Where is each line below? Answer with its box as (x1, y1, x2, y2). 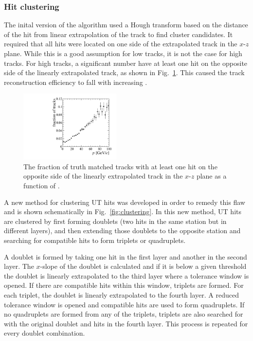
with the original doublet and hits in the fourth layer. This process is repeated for (4, 318, 248, 328)
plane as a (196, 171, 227, 181)
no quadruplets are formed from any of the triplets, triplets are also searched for (4, 309, 243, 319)
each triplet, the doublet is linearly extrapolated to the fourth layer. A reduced (4, 289, 239, 300)
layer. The (4, 261, 34, 271)
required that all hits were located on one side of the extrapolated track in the (4, 39, 237, 49)
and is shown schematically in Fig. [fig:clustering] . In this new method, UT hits (4, 206, 241, 217)
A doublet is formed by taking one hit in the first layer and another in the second (4, 251, 247, 261)
